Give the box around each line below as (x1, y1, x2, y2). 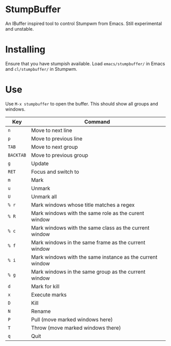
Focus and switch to (31, 168, 79, 175)
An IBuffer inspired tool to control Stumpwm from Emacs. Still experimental (5, 20, 162, 26)
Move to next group (31, 143, 78, 150)
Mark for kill (31, 283, 60, 290)
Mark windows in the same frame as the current (31, 238, 146, 246)
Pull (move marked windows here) (31, 316, 113, 323)
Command (84, 118, 110, 125)
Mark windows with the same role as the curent (31, 209, 145, 217)
